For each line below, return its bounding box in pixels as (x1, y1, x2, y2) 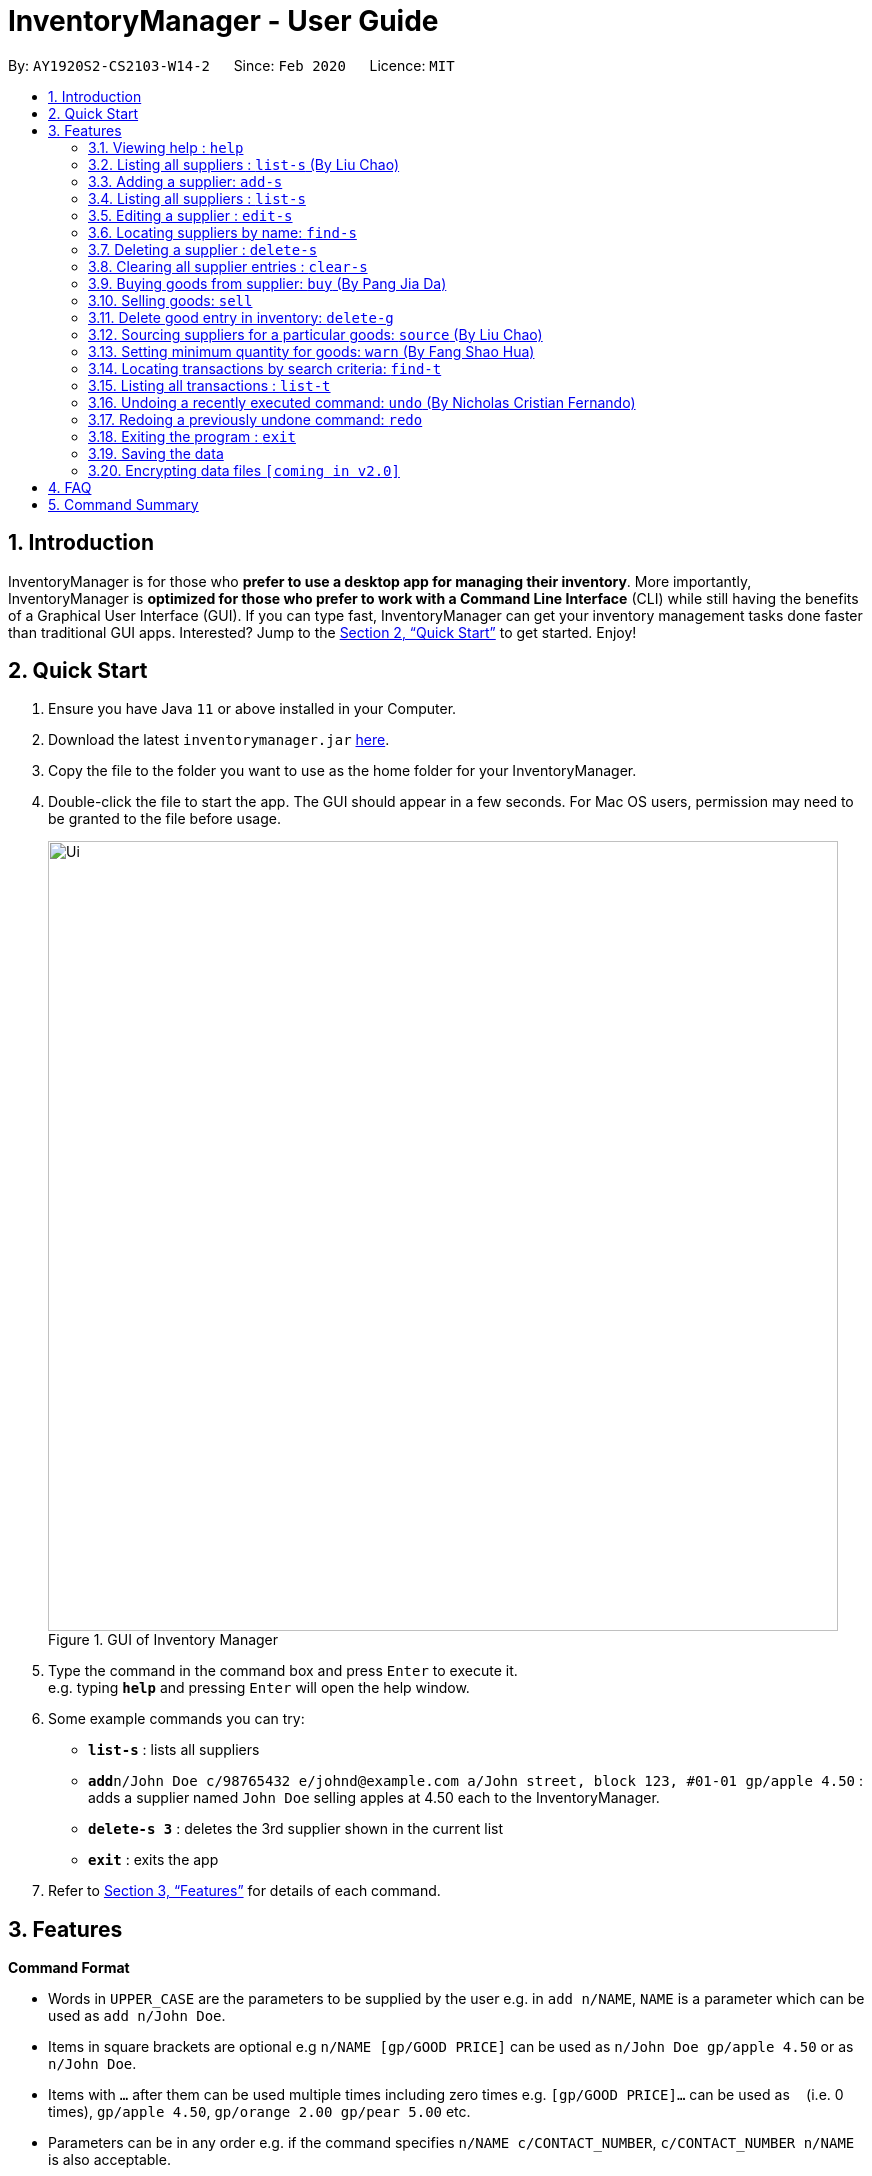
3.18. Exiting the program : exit (88, 427, 296, 445)
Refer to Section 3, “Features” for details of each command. (48, 1882, 441, 1900)
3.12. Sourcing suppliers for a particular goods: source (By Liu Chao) (88, 325, 543, 343)
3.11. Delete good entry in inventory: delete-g (88, 308, 394, 326)
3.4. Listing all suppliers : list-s (88, 189, 306, 207)
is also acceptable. (48, 2151, 171, 2169)
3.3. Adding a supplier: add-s (88, 172, 283, 190)
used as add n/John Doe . (48, 2007, 226, 2025)
